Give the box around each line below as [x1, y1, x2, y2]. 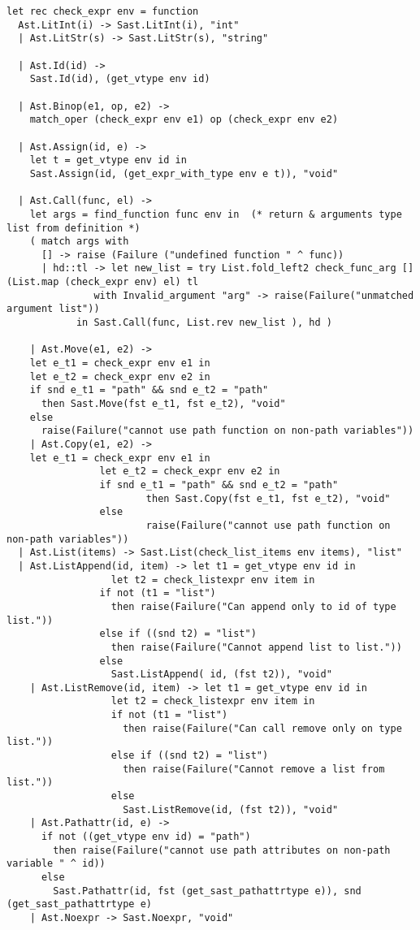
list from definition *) [6, 222, 141, 234]
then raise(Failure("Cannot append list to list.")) [110, 641, 402, 653]
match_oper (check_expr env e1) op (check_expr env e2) [29, 114, 339, 126]
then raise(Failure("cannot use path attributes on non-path [53, 844, 391, 856]
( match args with [29, 236, 129, 248]
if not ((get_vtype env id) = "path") [41, 831, 251, 843]
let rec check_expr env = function [6, 6, 199, 17]
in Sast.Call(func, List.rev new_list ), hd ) [76, 317, 332, 329]
